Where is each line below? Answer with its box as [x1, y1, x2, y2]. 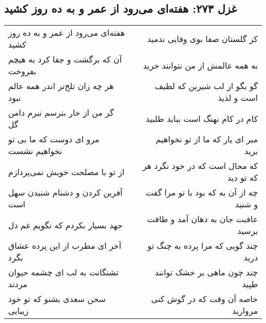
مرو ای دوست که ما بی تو [8, 133, 100, 145]
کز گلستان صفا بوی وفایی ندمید [147, 32, 258, 45]
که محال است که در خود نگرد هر [142, 160, 258, 172]
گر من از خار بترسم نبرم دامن [8, 106, 114, 119]
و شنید [235, 198, 258, 210]
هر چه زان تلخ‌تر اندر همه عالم [8, 80, 114, 92]
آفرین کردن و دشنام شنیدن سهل [8, 186, 123, 199]
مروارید [232, 305, 258, 317]
